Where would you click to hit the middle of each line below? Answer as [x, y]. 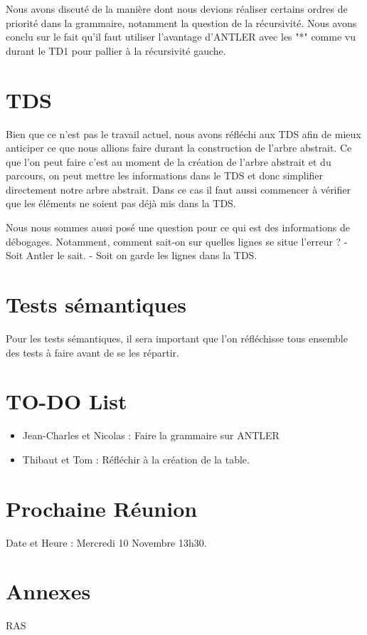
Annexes [48, 591]
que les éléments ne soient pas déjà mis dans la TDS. [121, 203]
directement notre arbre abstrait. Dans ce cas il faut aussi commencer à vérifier [179, 189]
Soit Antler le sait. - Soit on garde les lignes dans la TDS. [132, 255]
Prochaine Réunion [102, 508]
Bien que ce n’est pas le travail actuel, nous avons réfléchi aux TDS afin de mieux [183, 133]
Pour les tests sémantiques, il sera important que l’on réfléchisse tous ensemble [177, 338]
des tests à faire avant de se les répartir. [92, 352]
